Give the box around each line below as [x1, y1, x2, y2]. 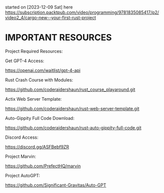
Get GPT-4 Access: [5, 58, 44, 64]
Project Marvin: [5, 153, 36, 159]
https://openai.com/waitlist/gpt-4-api [5, 67, 81, 73]
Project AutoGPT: [5, 172, 40, 178]
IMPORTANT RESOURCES [5, 32, 112, 43]
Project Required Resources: [5, 48, 63, 54]
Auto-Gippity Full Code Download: [5, 115, 75, 121]
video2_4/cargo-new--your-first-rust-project [5, 15, 96, 20]
